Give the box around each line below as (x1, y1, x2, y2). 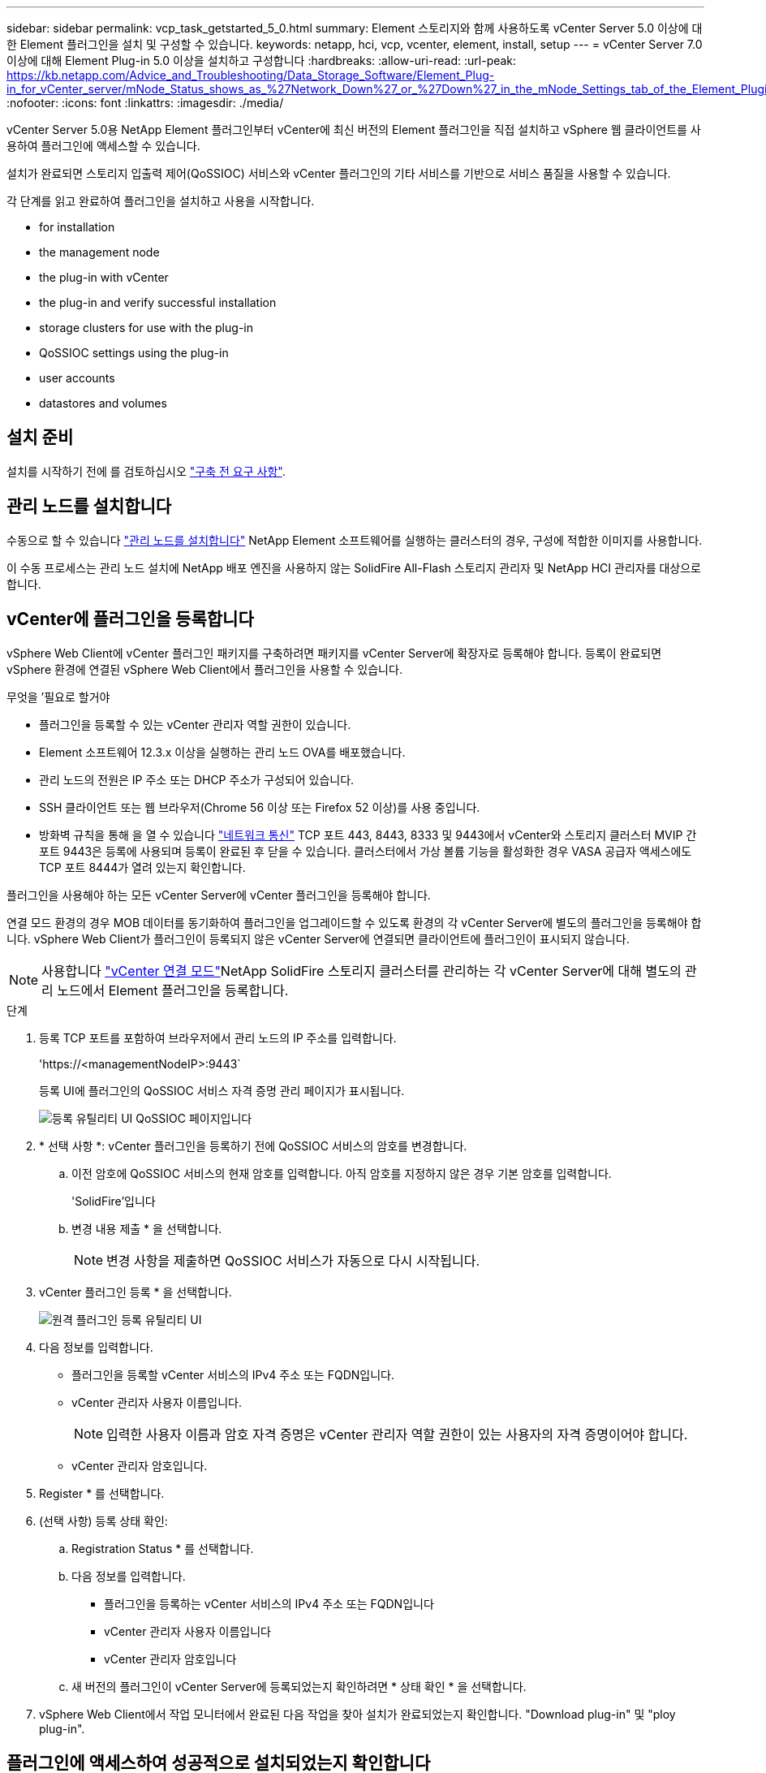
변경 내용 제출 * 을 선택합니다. (71, 1221, 222, 1236)
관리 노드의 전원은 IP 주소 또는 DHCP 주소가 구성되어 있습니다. (39, 772, 355, 787)
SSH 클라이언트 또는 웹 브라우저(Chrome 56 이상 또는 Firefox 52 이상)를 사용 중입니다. (39, 800, 480, 814)
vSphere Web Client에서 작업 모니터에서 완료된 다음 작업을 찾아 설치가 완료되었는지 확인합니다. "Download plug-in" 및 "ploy (39, 1706, 676, 1721)
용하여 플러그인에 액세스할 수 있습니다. (6, 139, 200, 153)
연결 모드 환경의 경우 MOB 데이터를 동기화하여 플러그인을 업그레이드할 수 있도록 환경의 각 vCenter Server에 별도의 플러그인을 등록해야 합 (6, 915, 702, 930)
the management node (39, 245, 160, 259)
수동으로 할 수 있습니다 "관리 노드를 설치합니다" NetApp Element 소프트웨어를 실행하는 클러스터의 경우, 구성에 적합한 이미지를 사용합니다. (6, 533, 703, 547)
